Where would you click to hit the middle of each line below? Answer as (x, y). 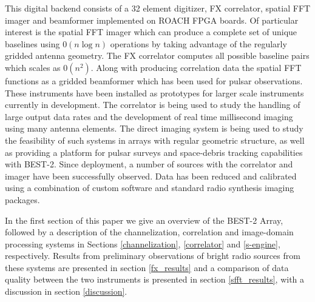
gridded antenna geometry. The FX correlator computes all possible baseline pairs (157, 55)
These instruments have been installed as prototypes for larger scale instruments (154, 92)
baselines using (32, 43)
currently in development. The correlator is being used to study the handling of (153, 105)
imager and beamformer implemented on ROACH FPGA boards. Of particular (152, 20)
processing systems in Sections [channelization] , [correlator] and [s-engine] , (143, 243)
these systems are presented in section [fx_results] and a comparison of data (147, 267)
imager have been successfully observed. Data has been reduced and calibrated (151, 176)
